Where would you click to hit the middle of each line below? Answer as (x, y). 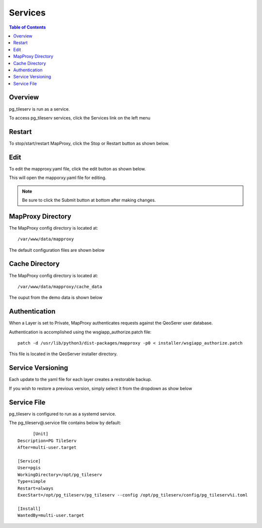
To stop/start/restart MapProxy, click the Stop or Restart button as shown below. (89, 143)
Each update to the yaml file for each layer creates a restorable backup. (81, 379)
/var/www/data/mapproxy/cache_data (60, 287)
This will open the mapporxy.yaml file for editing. (58, 178)
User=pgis (29, 468)
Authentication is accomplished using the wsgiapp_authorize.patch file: (80, 332)
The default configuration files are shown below (57, 250)
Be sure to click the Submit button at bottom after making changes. (89, 200)
